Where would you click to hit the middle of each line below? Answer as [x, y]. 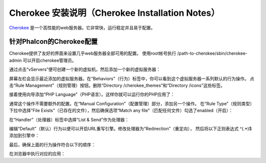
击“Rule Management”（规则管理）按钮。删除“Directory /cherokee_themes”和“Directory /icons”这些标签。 [117, 85]
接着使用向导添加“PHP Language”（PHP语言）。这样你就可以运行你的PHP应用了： [92, 94]
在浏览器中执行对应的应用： [37, 154]
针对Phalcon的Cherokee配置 [53, 42]
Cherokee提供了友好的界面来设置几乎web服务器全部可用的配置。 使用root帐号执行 [93, 53]
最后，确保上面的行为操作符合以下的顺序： [52, 144]
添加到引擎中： [24, 135]
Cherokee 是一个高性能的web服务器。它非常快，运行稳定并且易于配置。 [82, 28]
